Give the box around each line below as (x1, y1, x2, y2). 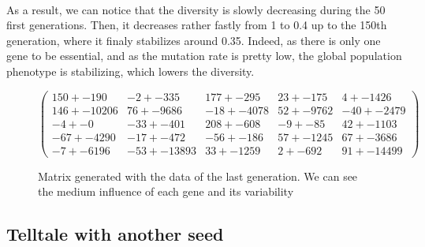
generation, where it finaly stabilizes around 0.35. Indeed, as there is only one (6, 32, 381, 48)
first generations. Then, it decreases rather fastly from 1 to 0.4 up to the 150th (6, 17, 387, 33)
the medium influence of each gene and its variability (38, 183, 294, 200)
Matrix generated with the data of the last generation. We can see (38, 167, 358, 184)
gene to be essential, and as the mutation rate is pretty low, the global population (6, 47, 402, 64)
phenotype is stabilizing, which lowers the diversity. (6, 62, 255, 79)
